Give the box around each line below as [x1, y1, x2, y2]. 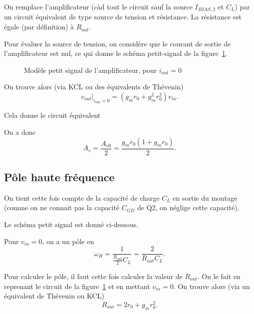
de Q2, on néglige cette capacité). [137, 202, 240, 213]
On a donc [4, 127, 36, 137]
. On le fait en [197, 271, 241, 281]
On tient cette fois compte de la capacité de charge [4, 192, 160, 203]
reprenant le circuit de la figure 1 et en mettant [4, 281, 150, 291]
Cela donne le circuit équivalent [4, 110, 101, 120]
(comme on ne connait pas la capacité [4, 202, 120, 213]
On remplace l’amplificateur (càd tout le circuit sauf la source [4, 1, 193, 11]
